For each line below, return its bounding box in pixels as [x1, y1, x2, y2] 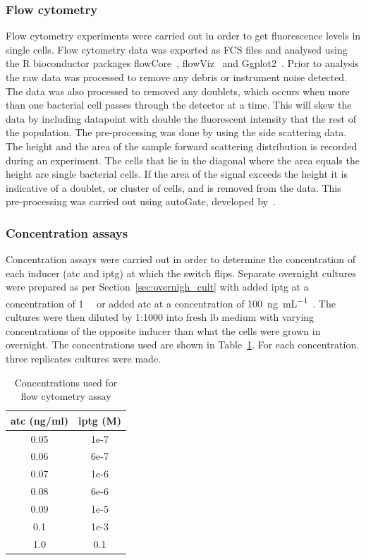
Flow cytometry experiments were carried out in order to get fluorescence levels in [6, 28, 361, 43]
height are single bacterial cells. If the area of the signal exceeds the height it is [6, 166, 348, 181]
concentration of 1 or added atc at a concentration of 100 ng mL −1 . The [6, 293, 336, 310]
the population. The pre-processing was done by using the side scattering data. [6, 125, 347, 140]
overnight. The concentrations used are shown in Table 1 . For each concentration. [6, 337, 360, 352]
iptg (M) [78, 413, 121, 427]
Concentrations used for [14, 375, 118, 389]
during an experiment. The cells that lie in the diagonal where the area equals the [6, 152, 360, 167]
